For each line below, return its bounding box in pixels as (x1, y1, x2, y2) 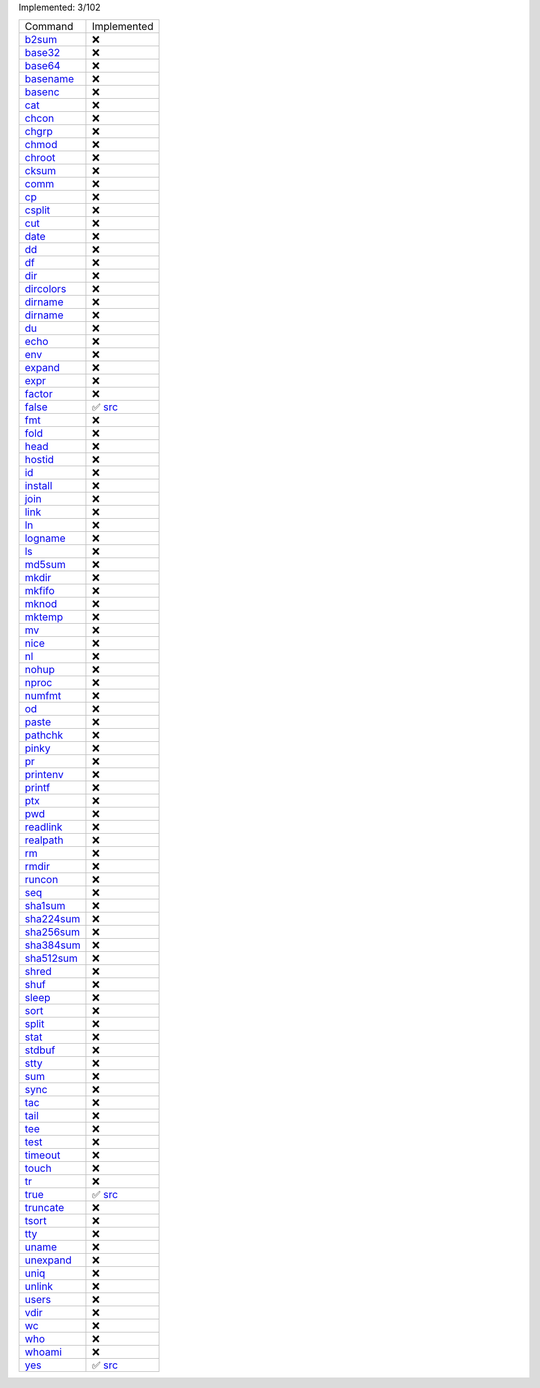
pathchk (24, 728, 64, 742)
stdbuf (24, 1043, 56, 1057)
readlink (24, 820, 63, 834)
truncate (24, 1201, 65, 1215)
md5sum (24, 558, 66, 572)
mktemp (24, 610, 64, 624)
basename (24, 72, 75, 86)
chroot (24, 151, 56, 165)
